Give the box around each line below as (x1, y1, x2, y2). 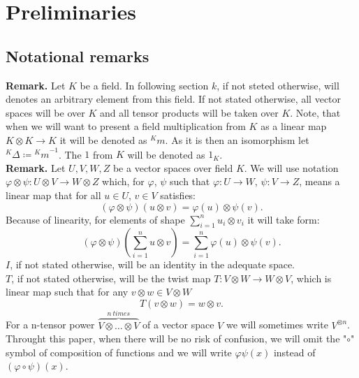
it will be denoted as (59, 132, 147, 147)
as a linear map (261, 119, 327, 133)
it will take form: (247, 212, 320, 226)
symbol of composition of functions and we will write (6, 344, 232, 359)
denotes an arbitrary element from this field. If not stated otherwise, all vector (6, 92, 342, 106)
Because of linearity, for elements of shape (6, 212, 185, 226)
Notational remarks (6, 45, 149, 66)
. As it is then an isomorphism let (165, 132, 309, 147)
